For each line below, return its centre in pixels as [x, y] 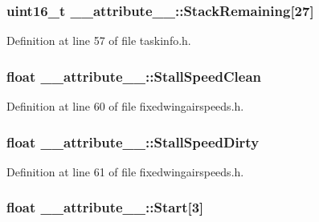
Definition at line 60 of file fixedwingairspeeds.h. [125, 106]
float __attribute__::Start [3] [105, 207]
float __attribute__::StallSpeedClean [134, 76]
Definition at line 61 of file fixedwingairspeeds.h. [125, 171]
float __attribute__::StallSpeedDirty [133, 141]
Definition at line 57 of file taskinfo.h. [99, 40]
